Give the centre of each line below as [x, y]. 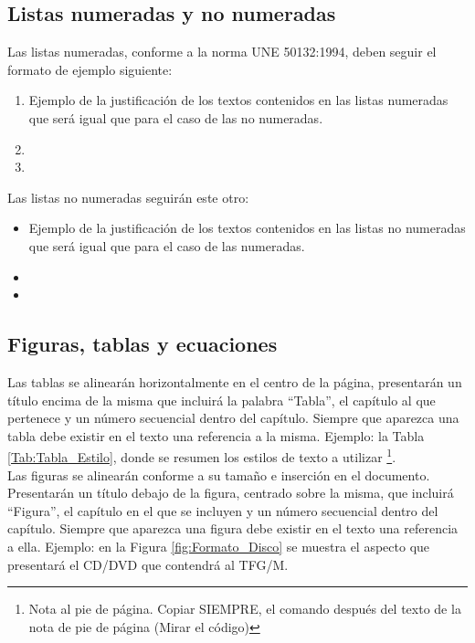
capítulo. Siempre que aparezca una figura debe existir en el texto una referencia [233, 528]
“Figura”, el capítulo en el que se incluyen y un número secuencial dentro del [223, 510]
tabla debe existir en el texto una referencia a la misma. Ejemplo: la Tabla [216, 435]
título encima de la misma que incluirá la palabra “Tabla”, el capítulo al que [222, 400]
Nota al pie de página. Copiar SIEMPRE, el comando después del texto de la [245, 609]
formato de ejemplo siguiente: [90, 69]
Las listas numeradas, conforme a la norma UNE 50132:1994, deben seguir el [222, 52]
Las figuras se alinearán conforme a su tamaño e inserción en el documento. [219, 474]
